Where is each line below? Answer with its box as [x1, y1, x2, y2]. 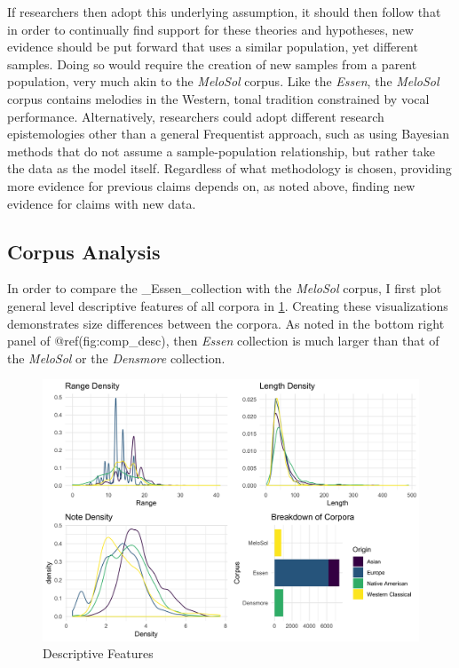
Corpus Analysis [7, 237, 161, 265]
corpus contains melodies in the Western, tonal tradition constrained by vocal [7, 89, 430, 107]
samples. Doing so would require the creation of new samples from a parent [7, 54, 417, 73]
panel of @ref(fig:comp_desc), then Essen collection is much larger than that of [7, 331, 439, 350]
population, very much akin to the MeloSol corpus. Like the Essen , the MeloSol [7, 72, 439, 91]
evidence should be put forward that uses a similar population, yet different [7, 37, 418, 56]
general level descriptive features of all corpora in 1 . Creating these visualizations [7, 296, 448, 314]
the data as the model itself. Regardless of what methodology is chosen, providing [7, 159, 452, 178]
